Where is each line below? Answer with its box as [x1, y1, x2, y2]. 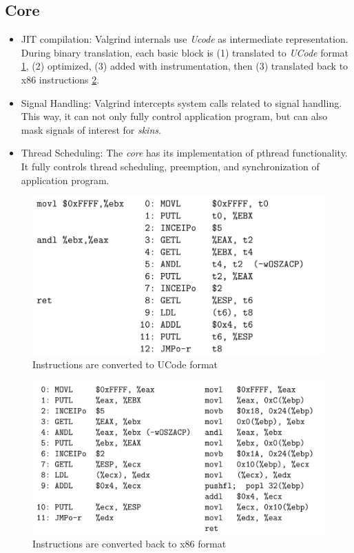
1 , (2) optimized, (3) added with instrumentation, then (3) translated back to [21, 59, 348, 73]
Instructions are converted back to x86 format [32, 536, 227, 551]
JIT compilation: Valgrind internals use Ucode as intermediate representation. [21, 32, 348, 46]
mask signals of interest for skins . [21, 122, 161, 137]
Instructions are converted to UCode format [32, 357, 218, 372]
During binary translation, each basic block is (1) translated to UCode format [21, 45, 349, 59]
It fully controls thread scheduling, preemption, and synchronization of [21, 159, 320, 173]
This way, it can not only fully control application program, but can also [21, 109, 328, 123]
